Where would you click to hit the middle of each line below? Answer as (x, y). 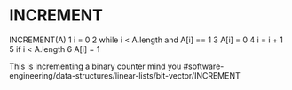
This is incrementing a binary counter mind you (95, 66)
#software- (204, 66)
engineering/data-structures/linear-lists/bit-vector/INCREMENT (125, 75)
